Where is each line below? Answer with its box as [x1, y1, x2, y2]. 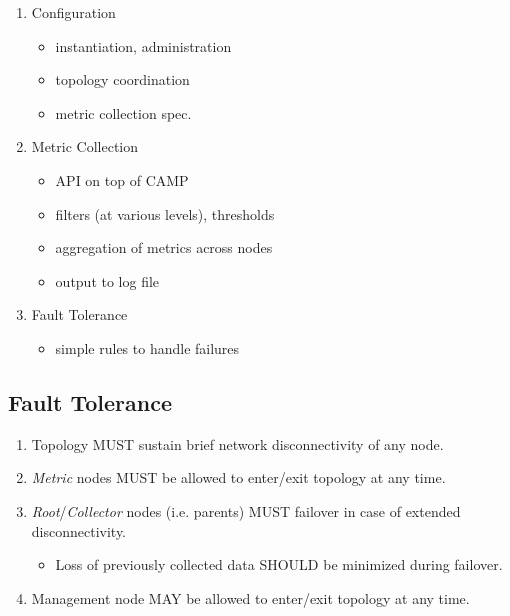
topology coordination [55, 69, 190, 90]
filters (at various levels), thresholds [55, 203, 275, 224]
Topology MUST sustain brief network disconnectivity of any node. [31, 433, 444, 454]
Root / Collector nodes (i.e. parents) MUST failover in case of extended [31, 500, 461, 521]
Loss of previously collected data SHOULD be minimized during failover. [55, 554, 503, 575]
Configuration [31, 2, 116, 22]
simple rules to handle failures [55, 337, 240, 358]
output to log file [55, 270, 160, 291]
